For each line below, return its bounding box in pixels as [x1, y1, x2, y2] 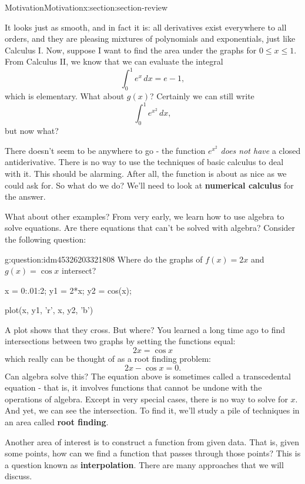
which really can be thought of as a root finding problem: [5, 352, 212, 365]
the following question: [5, 233, 86, 245]
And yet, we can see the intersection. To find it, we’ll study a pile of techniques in [5, 404, 300, 416]
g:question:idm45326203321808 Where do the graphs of [5, 253, 203, 265]
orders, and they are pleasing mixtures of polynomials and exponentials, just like [5, 32, 296, 45]
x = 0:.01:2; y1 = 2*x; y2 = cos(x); [5, 284, 132, 296]
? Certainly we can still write [149, 90, 254, 102]
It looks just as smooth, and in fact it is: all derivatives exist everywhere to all [5, 21, 287, 33]
